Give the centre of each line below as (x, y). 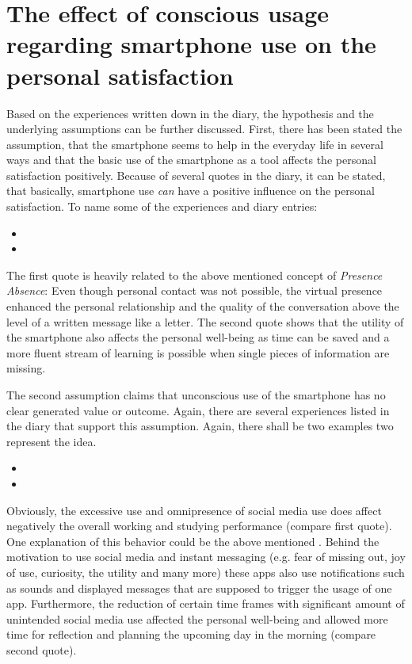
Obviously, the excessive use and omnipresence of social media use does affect (194, 510)
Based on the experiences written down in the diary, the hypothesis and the (190, 113)
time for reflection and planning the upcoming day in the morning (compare (191, 634)
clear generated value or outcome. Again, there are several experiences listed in (198, 410)
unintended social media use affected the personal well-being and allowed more (197, 618)
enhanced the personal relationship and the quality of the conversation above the (203, 306)
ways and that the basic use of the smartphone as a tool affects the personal (191, 160)
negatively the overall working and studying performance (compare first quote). (199, 526)
